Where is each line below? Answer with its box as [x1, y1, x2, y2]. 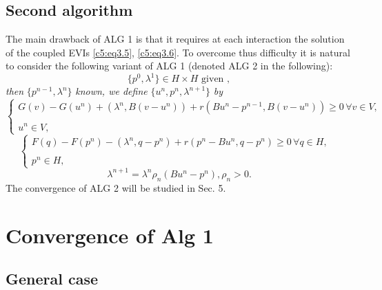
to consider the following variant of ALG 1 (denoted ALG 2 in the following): [6, 58, 333, 73]
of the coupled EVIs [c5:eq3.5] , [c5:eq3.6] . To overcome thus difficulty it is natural [6, 45, 350, 59]
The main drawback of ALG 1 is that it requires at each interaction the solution [6, 32, 345, 46]
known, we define [75, 84, 148, 98]
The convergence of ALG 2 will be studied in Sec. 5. [6, 180, 226, 194]
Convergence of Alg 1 [6, 221, 214, 249]
